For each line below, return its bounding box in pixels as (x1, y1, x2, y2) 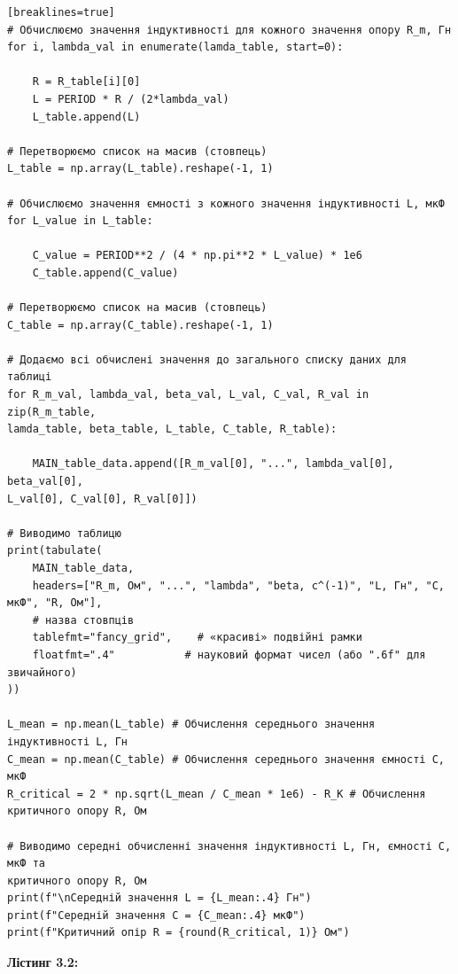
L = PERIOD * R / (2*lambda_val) (32, 92, 229, 105)
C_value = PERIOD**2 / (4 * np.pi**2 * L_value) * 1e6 (32, 249, 362, 262)
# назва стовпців (32, 613, 135, 627)
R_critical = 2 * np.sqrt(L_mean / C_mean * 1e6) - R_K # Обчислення (7, 787, 426, 800)
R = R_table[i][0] (32, 75, 141, 89)
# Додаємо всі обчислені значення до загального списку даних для (7, 353, 408, 366)
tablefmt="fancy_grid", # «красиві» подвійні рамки (32, 631, 362, 644)
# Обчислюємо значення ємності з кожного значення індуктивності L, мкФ (7, 197, 445, 210)
